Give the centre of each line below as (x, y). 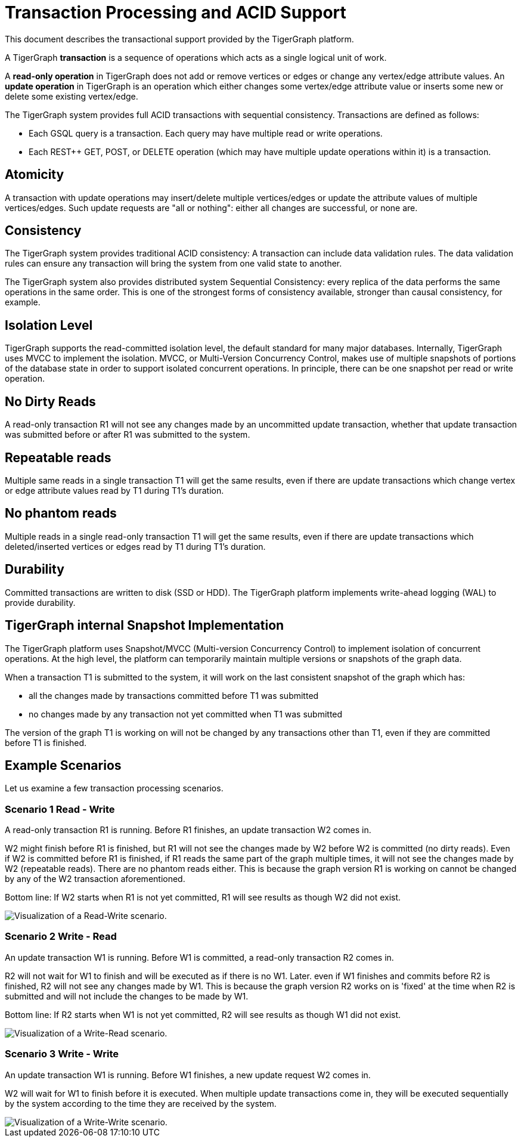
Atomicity (35, 175)
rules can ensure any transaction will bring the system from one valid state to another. (173, 264)
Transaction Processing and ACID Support (176, 13)
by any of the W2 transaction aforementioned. (95, 879)
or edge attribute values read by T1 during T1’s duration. (114, 490)
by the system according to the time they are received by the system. (141, 1103)
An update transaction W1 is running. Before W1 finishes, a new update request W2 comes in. (188, 1075)
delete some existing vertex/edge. (72, 96)
